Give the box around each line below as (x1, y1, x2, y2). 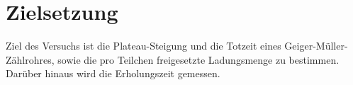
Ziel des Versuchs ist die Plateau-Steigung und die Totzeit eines (6, 38, 281, 53)
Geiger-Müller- (284, 38, 348, 53)
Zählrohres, (6, 52, 55, 67)
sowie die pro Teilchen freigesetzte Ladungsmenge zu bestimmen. (57, 52, 340, 67)
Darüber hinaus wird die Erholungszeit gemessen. (6, 66, 220, 81)
